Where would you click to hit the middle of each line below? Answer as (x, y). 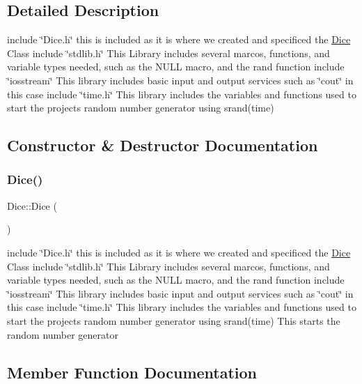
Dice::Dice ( (32, 205)
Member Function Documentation (132, 372)
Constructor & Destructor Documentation (163, 145)
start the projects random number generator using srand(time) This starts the (174, 320)
